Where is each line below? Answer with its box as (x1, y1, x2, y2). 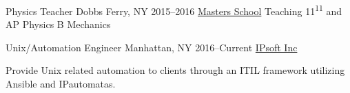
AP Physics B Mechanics (6, 17, 111, 31)
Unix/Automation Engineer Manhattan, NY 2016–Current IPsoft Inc (6, 40, 298, 54)
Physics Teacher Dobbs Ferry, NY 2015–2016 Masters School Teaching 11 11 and (6, 2, 342, 18)
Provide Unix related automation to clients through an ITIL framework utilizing (6, 63, 345, 77)
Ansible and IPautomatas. (6, 77, 116, 91)
